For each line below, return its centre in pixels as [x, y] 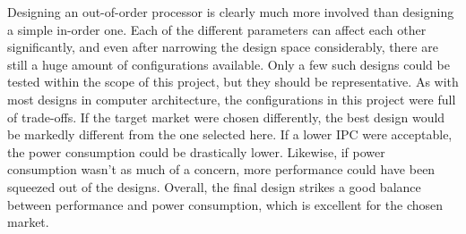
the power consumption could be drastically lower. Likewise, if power [196, 151]
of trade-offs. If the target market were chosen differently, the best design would [226, 117]
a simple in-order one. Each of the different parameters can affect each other [217, 29]
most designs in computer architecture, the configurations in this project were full [232, 99]
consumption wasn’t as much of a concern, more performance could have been [221, 169]
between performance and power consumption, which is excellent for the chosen [225, 204]
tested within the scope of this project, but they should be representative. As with [233, 82]
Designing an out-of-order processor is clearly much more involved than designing [231, 12]
